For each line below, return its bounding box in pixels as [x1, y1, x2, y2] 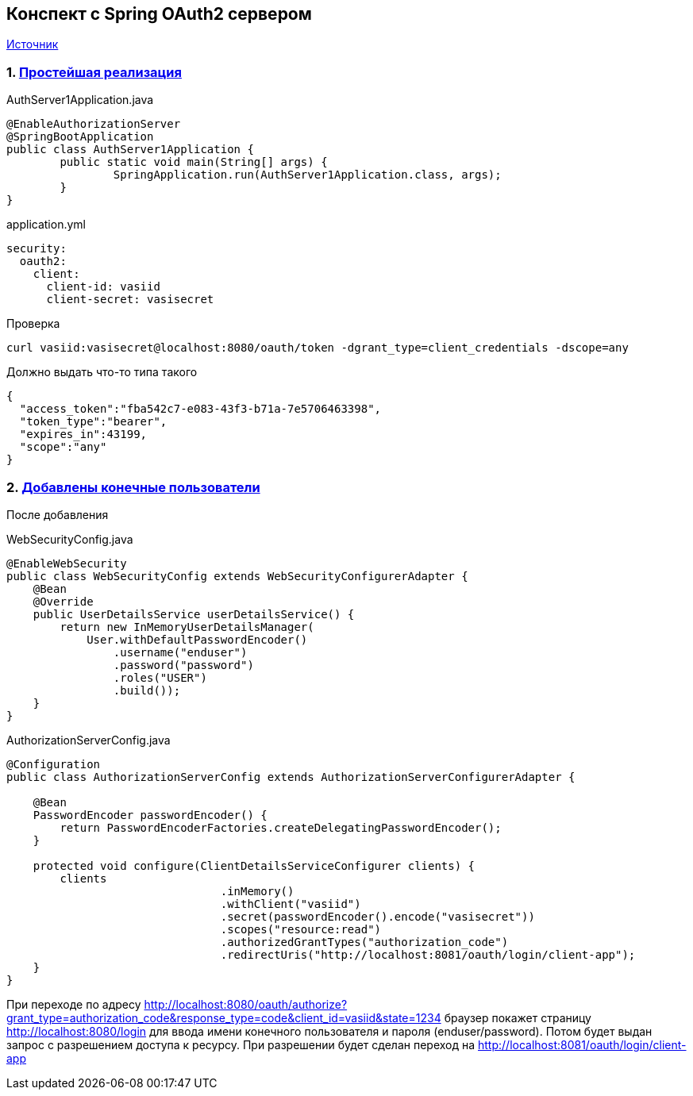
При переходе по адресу [6, 997, 141, 1011]
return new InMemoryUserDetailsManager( [60, 620, 314, 633]
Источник [6, 37, 59, 52]
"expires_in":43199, [19, 428, 148, 441]
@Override [33, 594, 94, 608]
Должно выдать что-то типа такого [6, 365, 198, 379]
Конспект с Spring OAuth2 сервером [6, 4, 312, 24]
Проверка [6, 317, 60, 331]
